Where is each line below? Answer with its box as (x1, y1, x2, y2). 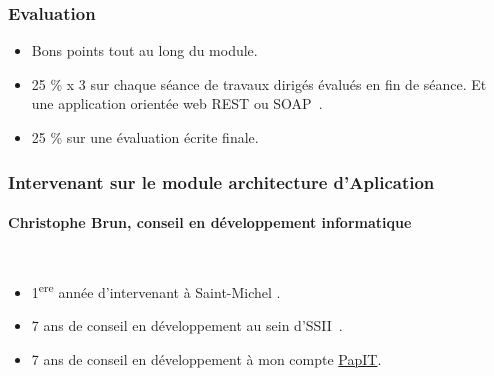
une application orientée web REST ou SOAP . (31, 93, 323, 114)
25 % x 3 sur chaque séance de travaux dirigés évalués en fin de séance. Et (31, 73, 487, 94)
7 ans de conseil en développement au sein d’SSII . (31, 315, 343, 336)
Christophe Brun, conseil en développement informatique (8, 212, 412, 233)
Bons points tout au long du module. (31, 40, 258, 61)
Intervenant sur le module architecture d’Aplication (8, 169, 435, 194)
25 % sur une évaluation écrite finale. (31, 127, 259, 147)
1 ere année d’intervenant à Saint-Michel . (31, 279, 281, 302)
